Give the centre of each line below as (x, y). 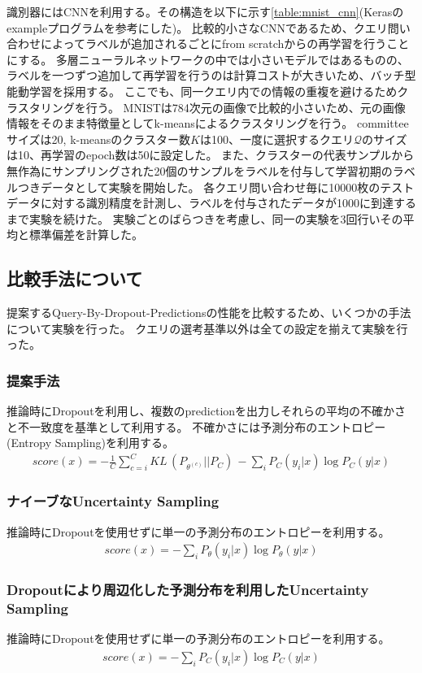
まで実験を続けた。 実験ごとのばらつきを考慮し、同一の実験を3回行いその (205, 218)
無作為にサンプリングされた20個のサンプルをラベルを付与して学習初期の (200, 170)
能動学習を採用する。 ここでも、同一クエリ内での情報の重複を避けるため (202, 91)
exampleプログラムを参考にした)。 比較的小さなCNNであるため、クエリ (197, 27)
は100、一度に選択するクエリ (276, 139)
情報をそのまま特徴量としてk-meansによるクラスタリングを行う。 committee (208, 123)
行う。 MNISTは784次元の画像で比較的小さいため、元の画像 (246, 107)
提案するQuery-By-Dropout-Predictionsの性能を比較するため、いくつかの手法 (209, 313)
